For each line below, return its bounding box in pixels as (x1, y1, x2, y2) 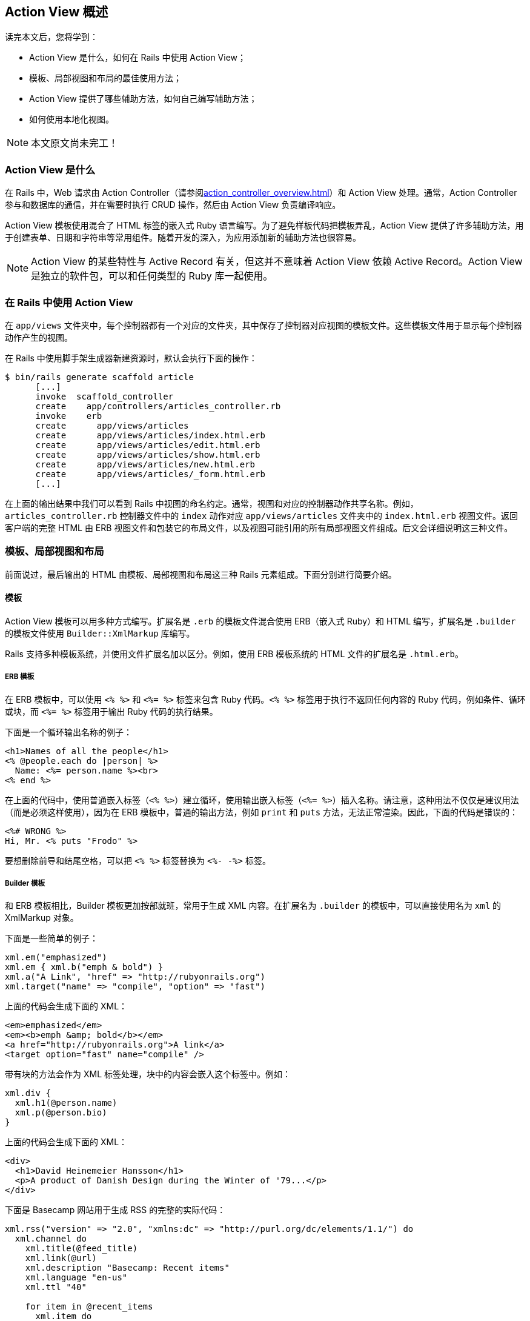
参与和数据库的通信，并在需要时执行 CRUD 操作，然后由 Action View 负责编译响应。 (5, 199, 341, 210)
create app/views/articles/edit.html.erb (35, 440, 260, 450)
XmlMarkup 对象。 (5, 912, 79, 923)
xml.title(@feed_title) (25, 1243, 138, 1254)
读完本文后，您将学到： (5, 32, 98, 42)
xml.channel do (15, 1234, 87, 1244)
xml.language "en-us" (25, 1273, 128, 1283)
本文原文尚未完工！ (31, 137, 119, 150)
